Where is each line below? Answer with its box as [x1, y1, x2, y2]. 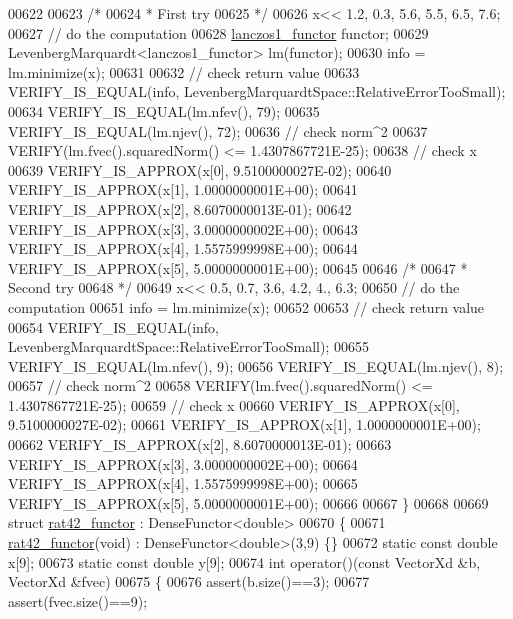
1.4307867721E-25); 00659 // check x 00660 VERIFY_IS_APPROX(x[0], [8, 394, 460, 415]
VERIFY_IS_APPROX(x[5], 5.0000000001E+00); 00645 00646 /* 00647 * [8, 257, 468, 278]
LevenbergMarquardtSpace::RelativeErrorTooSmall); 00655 [8, 336, 369, 357]
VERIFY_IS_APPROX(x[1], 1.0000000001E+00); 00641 [8, 179, 358, 200]
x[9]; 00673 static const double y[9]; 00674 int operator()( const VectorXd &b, [8, 551, 481, 572]
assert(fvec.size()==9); [8, 590, 148, 611]
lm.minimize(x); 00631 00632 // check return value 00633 [8, 61, 360, 82]
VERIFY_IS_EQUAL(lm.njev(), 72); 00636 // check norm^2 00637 [8, 120, 428, 141]
